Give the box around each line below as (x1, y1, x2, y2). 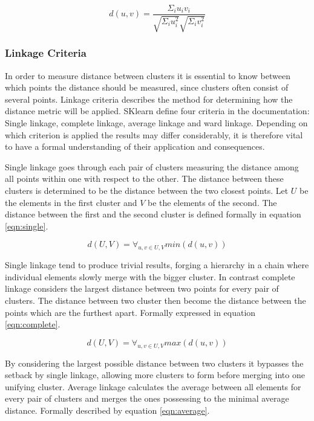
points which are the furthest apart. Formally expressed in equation (5, 306, 256, 318)
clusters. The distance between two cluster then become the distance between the (5, 294, 306, 306)
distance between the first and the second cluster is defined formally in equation (5, 208, 301, 220)
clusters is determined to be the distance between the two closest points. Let (5, 184, 289, 197)
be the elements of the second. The (147, 196, 277, 208)
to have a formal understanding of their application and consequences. (5, 140, 265, 153)
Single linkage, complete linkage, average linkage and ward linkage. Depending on (5, 117, 308, 129)
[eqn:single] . (5, 219, 48, 232)
